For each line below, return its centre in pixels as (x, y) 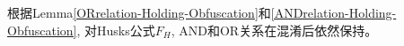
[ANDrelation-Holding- (334, 12)
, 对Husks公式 (116, 30)
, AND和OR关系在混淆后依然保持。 (274, 30)
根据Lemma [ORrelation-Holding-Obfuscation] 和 (139, 12)
